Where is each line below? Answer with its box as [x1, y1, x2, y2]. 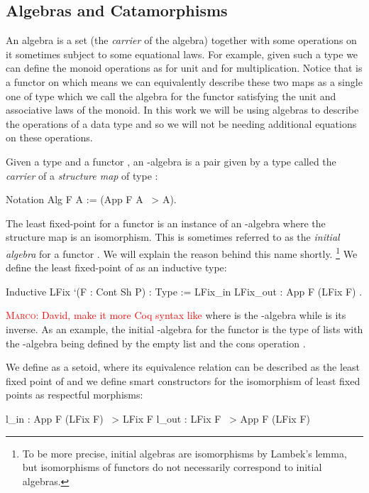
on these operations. [6, 130, 93, 145]
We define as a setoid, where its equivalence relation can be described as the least [6, 359, 360, 374]
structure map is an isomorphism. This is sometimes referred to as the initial [6, 229, 340, 244]
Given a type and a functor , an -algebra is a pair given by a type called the [6, 153, 336, 168]
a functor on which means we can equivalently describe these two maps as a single [6, 74, 363, 89]
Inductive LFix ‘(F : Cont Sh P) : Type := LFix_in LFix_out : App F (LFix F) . [6, 283, 363, 298]
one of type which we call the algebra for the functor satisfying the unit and [6, 88, 336, 103]
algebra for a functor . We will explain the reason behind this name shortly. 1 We [6, 244, 358, 261]
